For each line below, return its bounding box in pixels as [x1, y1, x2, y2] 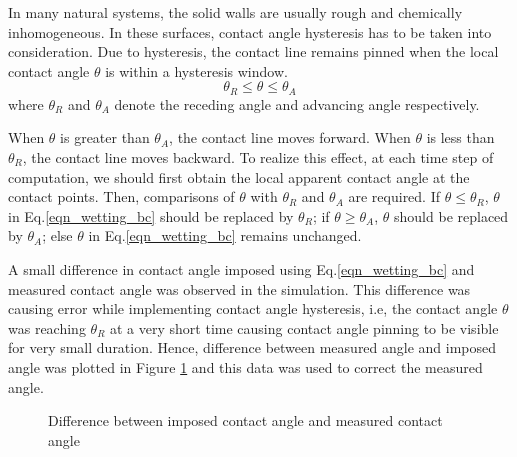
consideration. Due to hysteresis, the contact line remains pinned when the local [8, 41, 499, 62]
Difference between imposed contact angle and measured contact [48, 410, 443, 431]
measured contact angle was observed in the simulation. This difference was [8, 278, 471, 299]
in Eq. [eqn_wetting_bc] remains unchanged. [88, 225, 362, 246]
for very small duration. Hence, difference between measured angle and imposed [8, 337, 497, 358]
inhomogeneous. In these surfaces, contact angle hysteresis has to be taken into [8, 21, 492, 42]
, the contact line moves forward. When [169, 127, 411, 148]
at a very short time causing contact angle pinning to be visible [110, 317, 499, 338]
